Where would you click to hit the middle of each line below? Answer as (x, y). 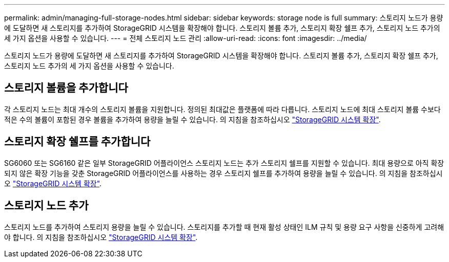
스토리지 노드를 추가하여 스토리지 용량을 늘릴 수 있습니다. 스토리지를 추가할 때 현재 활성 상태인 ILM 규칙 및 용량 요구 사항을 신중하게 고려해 (224, 227)
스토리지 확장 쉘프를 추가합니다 (77, 142)
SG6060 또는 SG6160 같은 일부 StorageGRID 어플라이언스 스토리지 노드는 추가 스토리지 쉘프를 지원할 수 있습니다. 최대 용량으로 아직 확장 (224, 163)
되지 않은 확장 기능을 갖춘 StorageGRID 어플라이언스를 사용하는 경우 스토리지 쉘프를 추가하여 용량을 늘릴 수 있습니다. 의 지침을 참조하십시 (223, 173)
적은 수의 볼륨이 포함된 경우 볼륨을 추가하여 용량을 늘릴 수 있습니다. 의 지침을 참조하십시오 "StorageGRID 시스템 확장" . (192, 119)
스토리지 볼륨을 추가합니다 (66, 88)
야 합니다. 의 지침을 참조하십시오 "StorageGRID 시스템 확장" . (101, 237)
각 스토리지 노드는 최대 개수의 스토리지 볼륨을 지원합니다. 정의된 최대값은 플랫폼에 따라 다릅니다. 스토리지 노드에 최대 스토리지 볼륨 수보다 (222, 109)
